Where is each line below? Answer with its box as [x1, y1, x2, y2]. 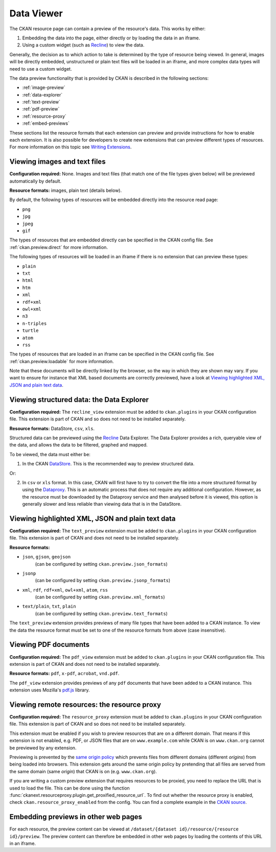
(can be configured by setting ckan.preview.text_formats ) [35, 610, 168, 616]
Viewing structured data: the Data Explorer [9, 395, 149, 404]
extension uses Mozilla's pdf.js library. [9, 687, 90, 693]
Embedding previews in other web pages [9, 813, 143, 821]
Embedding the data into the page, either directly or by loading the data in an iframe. [22, 35, 200, 41]
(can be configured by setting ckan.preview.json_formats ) [35, 560, 168, 567]
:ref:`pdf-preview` [22, 106, 60, 112]
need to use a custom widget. [9, 65, 72, 72]
